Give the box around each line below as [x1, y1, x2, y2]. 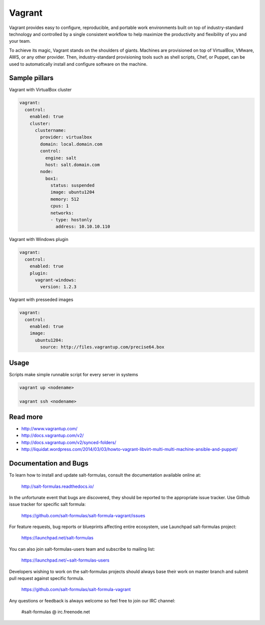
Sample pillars [9, 74, 54, 82]
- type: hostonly [50, 217, 92, 223]
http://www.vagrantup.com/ [21, 426, 78, 432]
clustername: [35, 127, 66, 133]
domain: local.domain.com [40, 141, 103, 147]
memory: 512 [50, 196, 79, 202]
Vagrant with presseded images [9, 297, 74, 302]
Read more [9, 413, 43, 421]
